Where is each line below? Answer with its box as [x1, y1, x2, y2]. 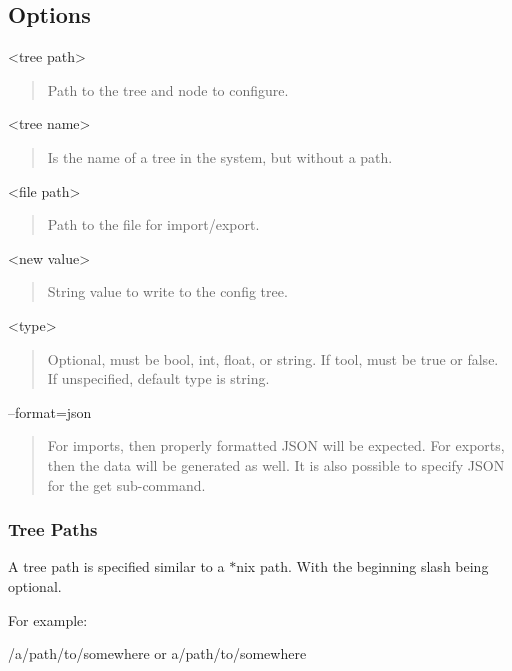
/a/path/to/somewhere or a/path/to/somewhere [8, 643, 307, 664]
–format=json [8, 401, 92, 422]
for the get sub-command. [47, 474, 206, 495]
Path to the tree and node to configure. [47, 79, 289, 100]
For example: [8, 609, 88, 630]
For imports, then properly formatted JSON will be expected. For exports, [47, 435, 505, 456]
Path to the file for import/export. [47, 214, 260, 235]
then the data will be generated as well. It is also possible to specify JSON [47, 454, 505, 475]
